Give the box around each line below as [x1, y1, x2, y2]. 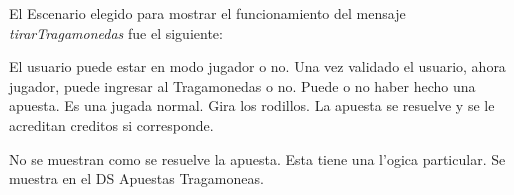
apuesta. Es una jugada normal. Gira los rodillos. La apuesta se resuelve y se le [9, 95, 495, 116]
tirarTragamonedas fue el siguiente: [9, 22, 223, 43]
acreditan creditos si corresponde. [9, 114, 214, 135]
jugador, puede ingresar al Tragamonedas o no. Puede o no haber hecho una [9, 75, 476, 96]
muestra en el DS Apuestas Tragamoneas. [9, 168, 264, 189]
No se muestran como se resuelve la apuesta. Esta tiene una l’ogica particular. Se [9, 148, 506, 169]
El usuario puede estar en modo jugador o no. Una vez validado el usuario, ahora [9, 56, 506, 77]
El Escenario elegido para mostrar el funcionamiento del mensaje [9, 3, 406, 23]
